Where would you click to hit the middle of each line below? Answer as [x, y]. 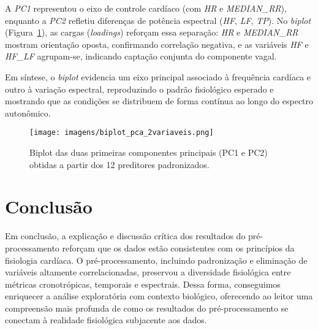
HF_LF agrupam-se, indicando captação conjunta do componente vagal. [141, 56]
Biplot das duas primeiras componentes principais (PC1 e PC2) [149, 152]
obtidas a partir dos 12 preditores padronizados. [119, 164]
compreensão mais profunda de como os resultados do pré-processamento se [147, 308]
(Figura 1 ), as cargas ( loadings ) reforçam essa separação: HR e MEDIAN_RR [152, 32]
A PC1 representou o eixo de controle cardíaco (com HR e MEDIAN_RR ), [146, 8]
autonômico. [28, 113]
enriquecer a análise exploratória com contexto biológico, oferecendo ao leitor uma [159, 296]
